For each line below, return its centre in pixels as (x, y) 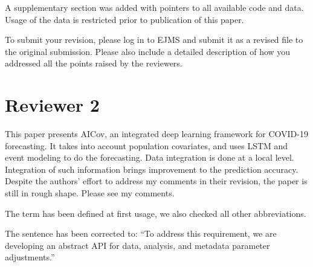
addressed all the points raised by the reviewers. (94, 63)
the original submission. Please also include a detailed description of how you (148, 51)
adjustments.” (30, 257)
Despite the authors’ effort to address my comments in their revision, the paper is (156, 181)
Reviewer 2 (52, 105)
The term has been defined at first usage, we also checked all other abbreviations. (156, 213)
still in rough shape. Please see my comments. (90, 193)
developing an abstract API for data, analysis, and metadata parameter (137, 245)
